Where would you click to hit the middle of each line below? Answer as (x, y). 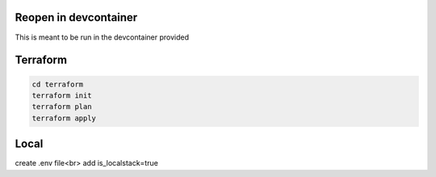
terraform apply (64, 118)
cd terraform (58, 84)
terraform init (62, 95)
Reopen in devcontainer (76, 17)
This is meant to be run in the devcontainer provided (102, 37)
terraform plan (62, 107)
